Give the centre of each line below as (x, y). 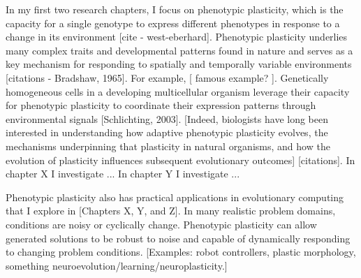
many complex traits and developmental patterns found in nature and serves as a (179, 50)
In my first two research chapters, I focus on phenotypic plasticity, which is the (175, 9)
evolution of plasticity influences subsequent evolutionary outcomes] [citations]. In (180, 160)
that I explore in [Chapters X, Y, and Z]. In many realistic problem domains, (171, 211)
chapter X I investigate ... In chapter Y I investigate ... (123, 174)
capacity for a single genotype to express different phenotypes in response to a (173, 23)
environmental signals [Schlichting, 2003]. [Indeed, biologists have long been (167, 118)
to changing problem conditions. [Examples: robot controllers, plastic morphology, (181, 252)
